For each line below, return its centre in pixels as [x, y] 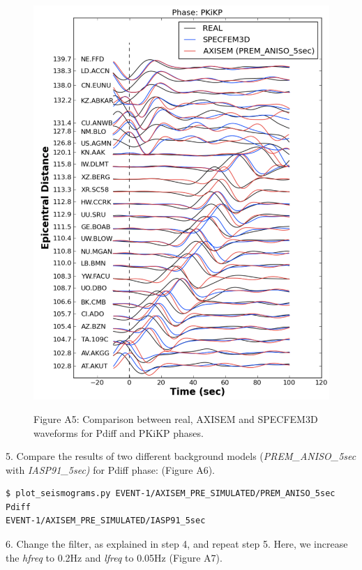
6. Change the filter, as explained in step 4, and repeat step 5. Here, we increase [177, 544]
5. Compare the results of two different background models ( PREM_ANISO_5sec [181, 456]
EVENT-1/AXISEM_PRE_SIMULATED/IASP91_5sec [106, 521]
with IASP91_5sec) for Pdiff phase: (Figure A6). [111, 469]
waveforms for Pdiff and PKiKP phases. [119, 432]
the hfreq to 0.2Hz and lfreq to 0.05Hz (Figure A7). [114, 557]
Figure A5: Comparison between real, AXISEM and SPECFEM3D [176, 418]
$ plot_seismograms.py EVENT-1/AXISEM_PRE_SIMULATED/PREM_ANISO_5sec [171, 494]
